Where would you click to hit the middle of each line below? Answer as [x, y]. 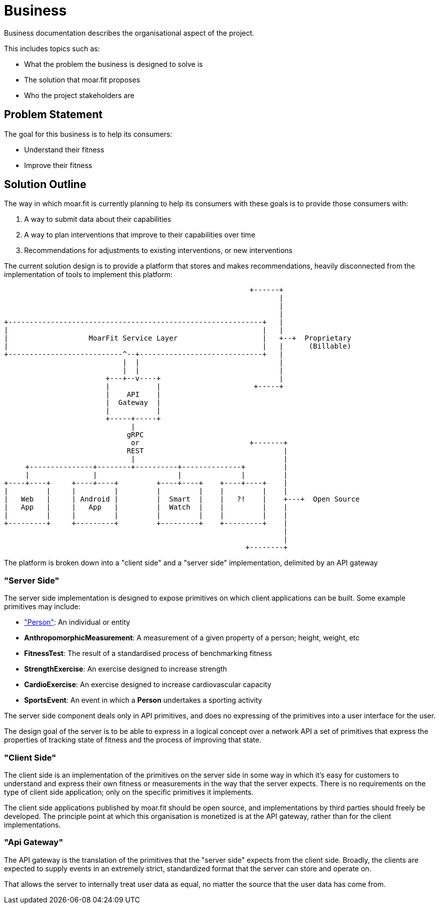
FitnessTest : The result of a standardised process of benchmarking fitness [148, 653]
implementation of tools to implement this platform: [88, 275]
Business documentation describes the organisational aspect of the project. [129, 33]
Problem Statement [53, 115]
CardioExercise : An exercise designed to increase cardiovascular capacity [148, 685]
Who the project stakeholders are [79, 95]
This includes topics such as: [52, 48]
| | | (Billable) [178, 346]
